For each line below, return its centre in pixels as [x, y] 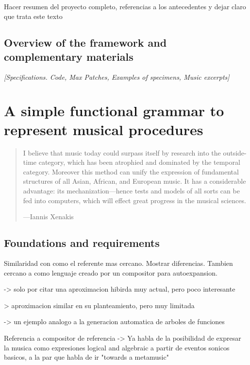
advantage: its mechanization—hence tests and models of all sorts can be [131, 191]
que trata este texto [33, 16]
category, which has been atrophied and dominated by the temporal [139, 162]
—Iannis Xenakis [48, 217]
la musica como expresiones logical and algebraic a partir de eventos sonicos [117, 347]
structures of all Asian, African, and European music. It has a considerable [134, 181]
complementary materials [69, 56]
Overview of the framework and [85, 42]
